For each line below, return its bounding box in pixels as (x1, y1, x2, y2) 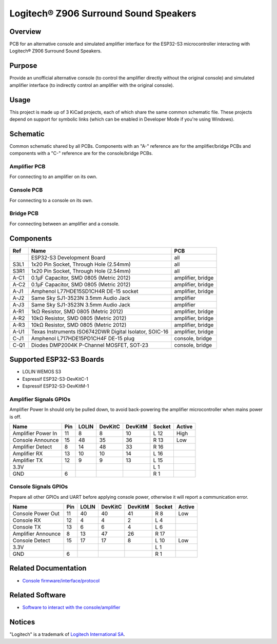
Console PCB (9, 186, 43, 193)
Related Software (9, 591, 66, 600)
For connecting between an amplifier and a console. (9, 221, 120, 227)
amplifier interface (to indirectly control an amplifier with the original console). (9, 82, 174, 88)
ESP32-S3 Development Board (31, 254, 106, 261)
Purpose (9, 62, 37, 70)
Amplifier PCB (9, 163, 46, 170)
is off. (9, 414, 22, 420)
